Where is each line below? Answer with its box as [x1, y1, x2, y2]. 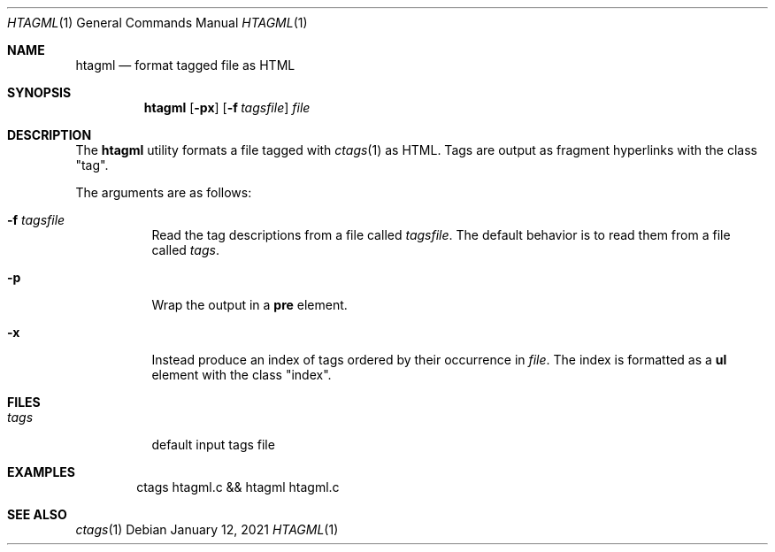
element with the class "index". [151, 367, 332, 382]
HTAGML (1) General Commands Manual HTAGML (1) [7, 15, 308, 30]
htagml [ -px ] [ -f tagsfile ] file [143, 100, 311, 115]
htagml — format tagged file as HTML [75, 57, 295, 73]
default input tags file [151, 437, 275, 452]
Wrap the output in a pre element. [151, 297, 348, 312]
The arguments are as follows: [75, 185, 252, 200]
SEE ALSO [7, 507, 67, 522]
